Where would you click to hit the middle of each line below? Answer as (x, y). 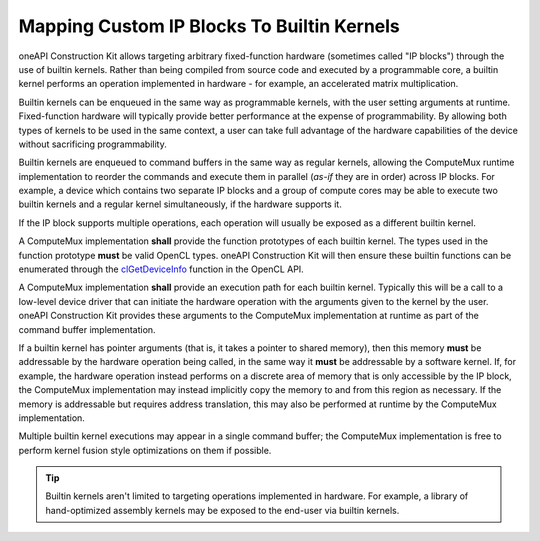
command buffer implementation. (87, 329)
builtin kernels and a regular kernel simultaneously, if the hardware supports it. (180, 204)
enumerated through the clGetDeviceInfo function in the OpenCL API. (161, 269)
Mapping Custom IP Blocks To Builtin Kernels (209, 26)
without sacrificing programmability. (92, 144)
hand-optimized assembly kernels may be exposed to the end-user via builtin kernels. (222, 510)
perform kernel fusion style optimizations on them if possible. (145, 450)
